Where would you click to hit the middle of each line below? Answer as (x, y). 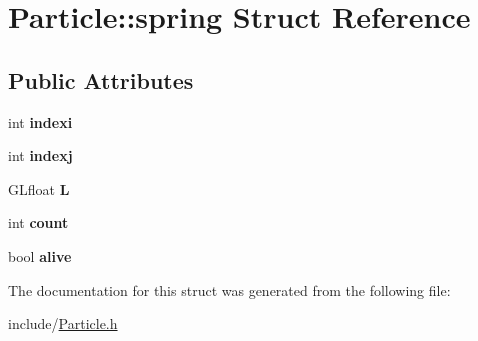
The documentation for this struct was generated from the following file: (229, 289)
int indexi (40, 121)
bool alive (40, 255)
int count (38, 222)
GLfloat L (39, 188)
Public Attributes (101, 79)
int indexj (40, 155)
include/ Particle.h (63, 323)
